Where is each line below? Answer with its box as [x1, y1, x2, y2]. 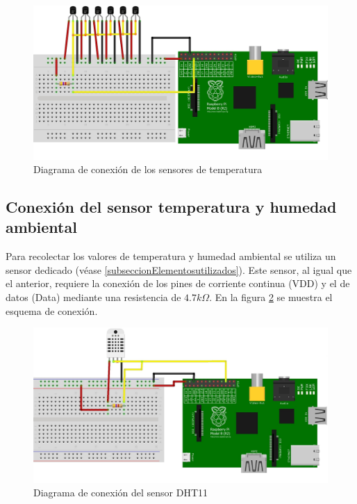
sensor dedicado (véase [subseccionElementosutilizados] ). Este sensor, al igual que [6, 262, 352, 277]
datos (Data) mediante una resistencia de [6, 290, 181, 304]
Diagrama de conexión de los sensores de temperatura [33, 162, 263, 177]
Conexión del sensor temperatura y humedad [6, 196, 337, 218]
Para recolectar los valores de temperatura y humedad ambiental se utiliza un [6, 249, 336, 263]
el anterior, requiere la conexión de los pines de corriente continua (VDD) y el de [6, 276, 350, 291]
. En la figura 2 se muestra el [209, 290, 333, 304]
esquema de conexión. [6, 303, 98, 318]
